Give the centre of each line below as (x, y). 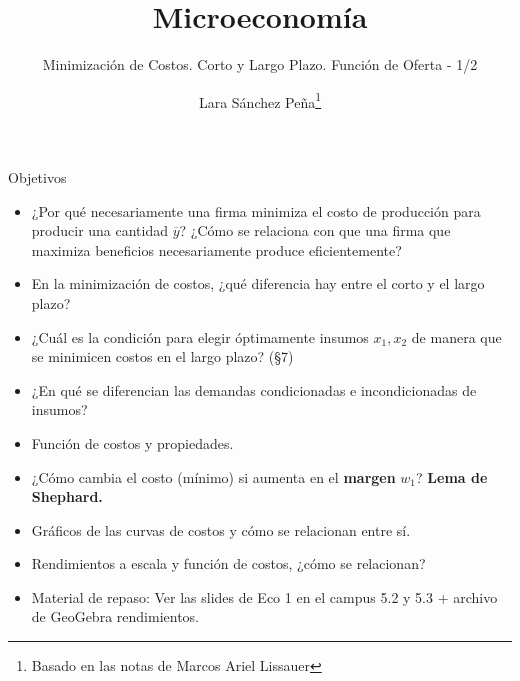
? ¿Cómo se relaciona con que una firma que (315, 230)
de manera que (456, 336)
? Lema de (452, 476)
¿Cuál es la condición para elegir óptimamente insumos (200, 336)
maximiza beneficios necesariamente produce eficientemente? (216, 249)
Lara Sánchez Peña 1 (260, 100)
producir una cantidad (100, 230)
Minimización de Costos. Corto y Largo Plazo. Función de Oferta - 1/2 (260, 64)
